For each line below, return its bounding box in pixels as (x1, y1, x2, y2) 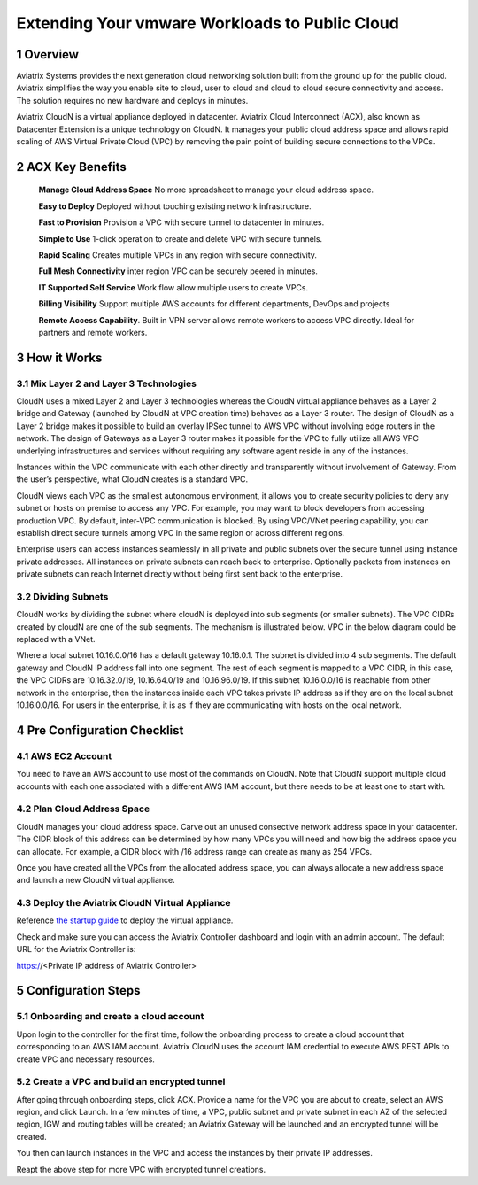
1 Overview (16, 47, 80, 62)
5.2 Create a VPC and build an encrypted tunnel (16, 1076, 226, 1088)
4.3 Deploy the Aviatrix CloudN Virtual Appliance (16, 897, 231, 910)
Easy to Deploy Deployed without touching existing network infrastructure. (38, 200, 312, 212)
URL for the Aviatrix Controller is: (16, 944, 136, 955)
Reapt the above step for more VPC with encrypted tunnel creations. (16, 1164, 266, 1174)
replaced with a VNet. (16, 634, 96, 645)
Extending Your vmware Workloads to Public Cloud (16, 13, 400, 33)
